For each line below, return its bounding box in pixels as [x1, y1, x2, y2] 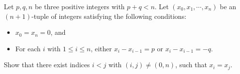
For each [15, 43, 41, 53]
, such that [175, 59, 207, 70]
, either [90, 43, 112, 53]
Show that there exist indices [4, 59, 90, 70]
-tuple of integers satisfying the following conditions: [31, 11, 187, 21]
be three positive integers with [34, 1, 125, 11]
